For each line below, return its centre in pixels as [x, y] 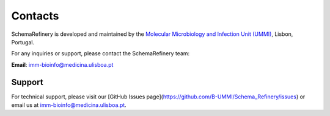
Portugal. [23, 42]
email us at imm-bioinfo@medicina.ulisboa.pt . [69, 105]
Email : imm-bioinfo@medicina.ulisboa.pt [62, 64]
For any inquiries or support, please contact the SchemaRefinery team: [101, 53]
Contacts [35, 16]
